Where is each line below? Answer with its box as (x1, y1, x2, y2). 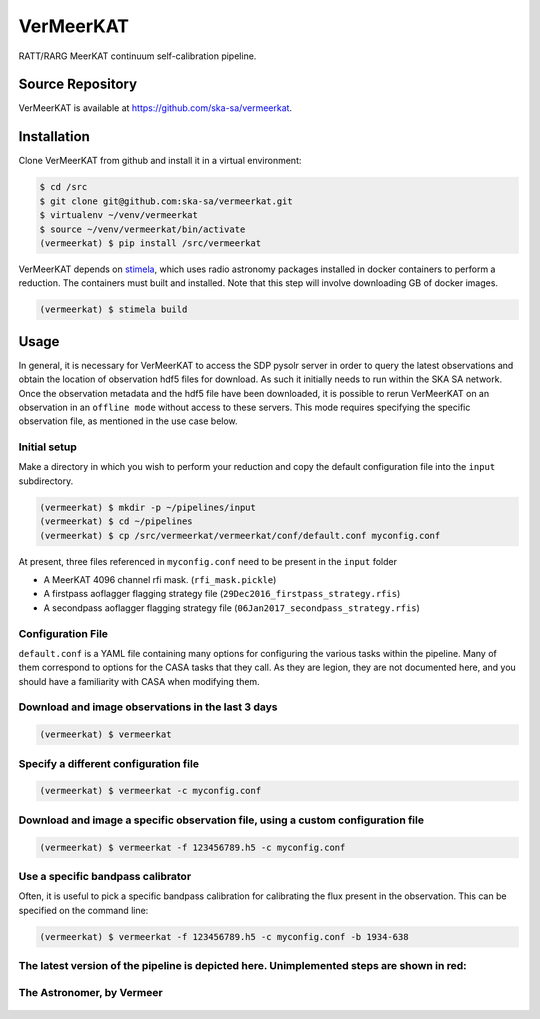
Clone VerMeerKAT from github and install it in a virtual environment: (18, 155, 302, 167)
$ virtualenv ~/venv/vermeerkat (39, 210, 199, 221)
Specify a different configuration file (18, 756, 200, 770)
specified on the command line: (18, 904, 149, 916)
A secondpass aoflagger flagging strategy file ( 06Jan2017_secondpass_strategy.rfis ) (43, 601, 420, 614)
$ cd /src (39, 181, 88, 193)
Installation (18, 128, 90, 145)
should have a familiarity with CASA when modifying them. (18, 675, 260, 687)
